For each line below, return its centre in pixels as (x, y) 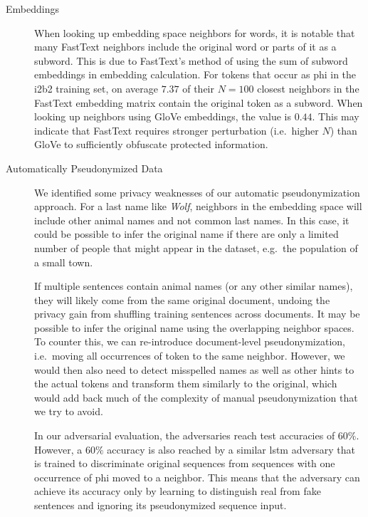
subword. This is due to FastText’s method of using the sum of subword (191, 60)
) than (343, 130)
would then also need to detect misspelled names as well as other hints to (194, 369)
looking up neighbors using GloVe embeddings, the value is (163, 116)
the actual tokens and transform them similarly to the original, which (186, 383)
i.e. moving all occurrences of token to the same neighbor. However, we (190, 356)
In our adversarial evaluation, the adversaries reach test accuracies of (185, 435)
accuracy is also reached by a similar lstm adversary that (231, 449)
